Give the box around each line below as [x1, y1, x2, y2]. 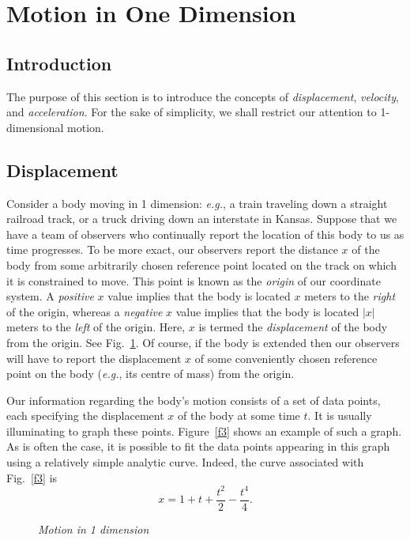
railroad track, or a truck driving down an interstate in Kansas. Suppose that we [6, 210, 397, 227]
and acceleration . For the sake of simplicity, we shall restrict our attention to [6, 104, 377, 120]
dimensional [6, 119, 64, 135]
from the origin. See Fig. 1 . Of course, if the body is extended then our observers [6, 334, 400, 350]
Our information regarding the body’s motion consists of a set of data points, [6, 391, 381, 408]
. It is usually [307, 407, 372, 424]
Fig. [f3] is [6, 469, 58, 485]
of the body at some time [177, 407, 300, 424]
